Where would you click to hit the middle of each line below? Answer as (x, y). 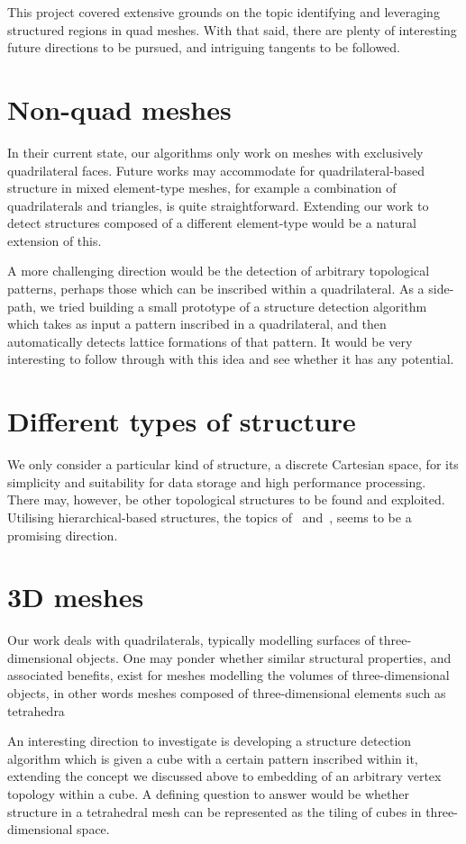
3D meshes (76, 597)
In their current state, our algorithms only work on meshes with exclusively (215, 152)
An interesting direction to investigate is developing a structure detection (210, 741)
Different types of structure (182, 421)
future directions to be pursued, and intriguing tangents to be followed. (204, 47)
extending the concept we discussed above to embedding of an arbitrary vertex (224, 776)
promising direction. (63, 535)
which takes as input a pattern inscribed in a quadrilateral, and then (197, 324)
